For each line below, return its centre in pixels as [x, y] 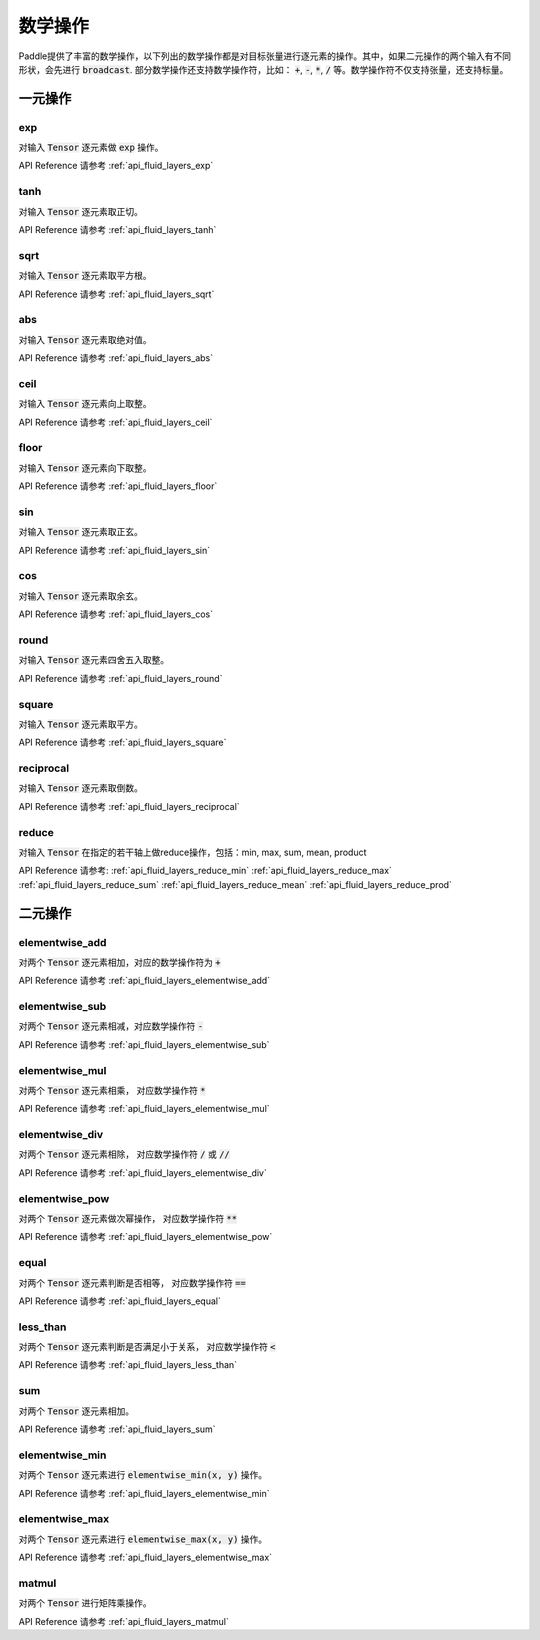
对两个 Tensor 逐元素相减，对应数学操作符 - [111, 1026]
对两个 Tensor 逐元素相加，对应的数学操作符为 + [119, 962]
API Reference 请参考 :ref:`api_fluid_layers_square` [122, 742]
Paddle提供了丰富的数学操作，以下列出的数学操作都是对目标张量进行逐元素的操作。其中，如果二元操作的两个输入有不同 [265, 56]
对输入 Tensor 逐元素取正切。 [81, 211]
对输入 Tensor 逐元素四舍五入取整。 [94, 660]
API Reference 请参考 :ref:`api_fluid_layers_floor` [118, 486]
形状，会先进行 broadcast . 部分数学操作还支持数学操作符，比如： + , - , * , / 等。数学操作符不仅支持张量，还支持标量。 [263, 69]
